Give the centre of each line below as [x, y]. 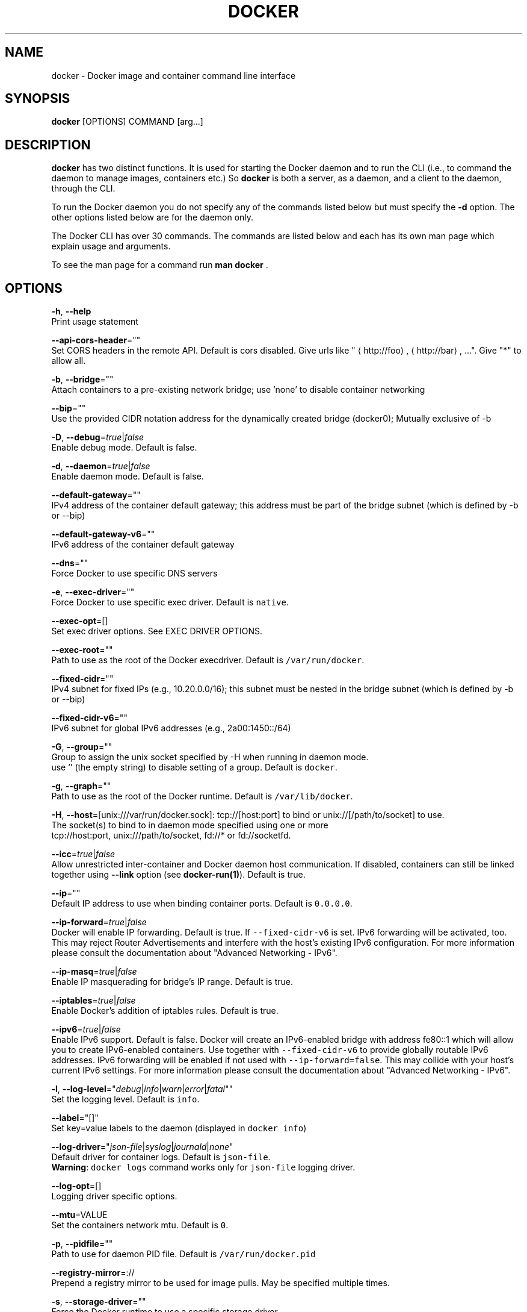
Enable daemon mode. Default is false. [128, 476]
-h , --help [71, 311]
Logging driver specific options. [114, 1196]
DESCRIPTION [48, 145]
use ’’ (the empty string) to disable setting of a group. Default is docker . [194, 767]
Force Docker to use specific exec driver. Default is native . [170, 602]
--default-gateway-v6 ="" [103, 534]
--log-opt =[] [76, 1186]
